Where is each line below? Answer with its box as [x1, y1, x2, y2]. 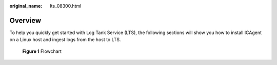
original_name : [9, 3, 43, 9]
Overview [9, 16, 42, 25]
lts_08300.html [50, 3, 82, 9]
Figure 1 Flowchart [22, 48, 62, 54]
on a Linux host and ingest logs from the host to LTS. [9, 37, 121, 43]
